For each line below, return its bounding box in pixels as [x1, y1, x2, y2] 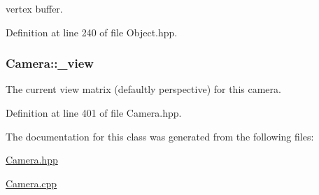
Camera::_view [6, 55, 94, 72]
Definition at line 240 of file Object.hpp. [6, 24, 178, 39]
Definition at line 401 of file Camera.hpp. [6, 106, 182, 120]
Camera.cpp [6, 175, 57, 190]
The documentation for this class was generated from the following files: [6, 129, 314, 143]
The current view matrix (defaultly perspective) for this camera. [6, 82, 281, 96]
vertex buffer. [6, 1, 63, 15]
